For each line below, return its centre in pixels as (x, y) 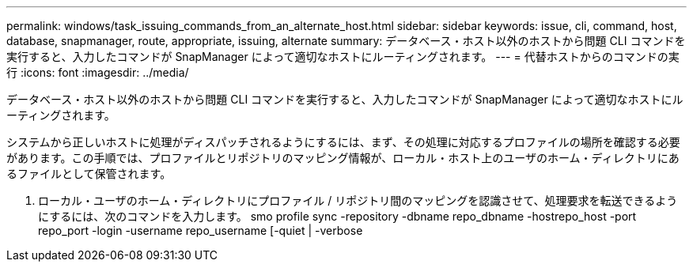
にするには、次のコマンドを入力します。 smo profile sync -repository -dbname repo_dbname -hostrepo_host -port (337, 216)
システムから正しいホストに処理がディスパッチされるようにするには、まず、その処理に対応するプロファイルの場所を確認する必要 (343, 142)
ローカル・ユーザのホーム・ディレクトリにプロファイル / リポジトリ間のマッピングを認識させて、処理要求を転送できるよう (358, 200)
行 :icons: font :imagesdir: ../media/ (98, 72)
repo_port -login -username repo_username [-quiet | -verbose (201, 230)
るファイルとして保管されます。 (89, 174)
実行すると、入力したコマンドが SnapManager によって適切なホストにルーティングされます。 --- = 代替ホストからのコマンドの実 (343, 57)
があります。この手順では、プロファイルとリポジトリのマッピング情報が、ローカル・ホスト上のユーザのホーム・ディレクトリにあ (343, 158)
